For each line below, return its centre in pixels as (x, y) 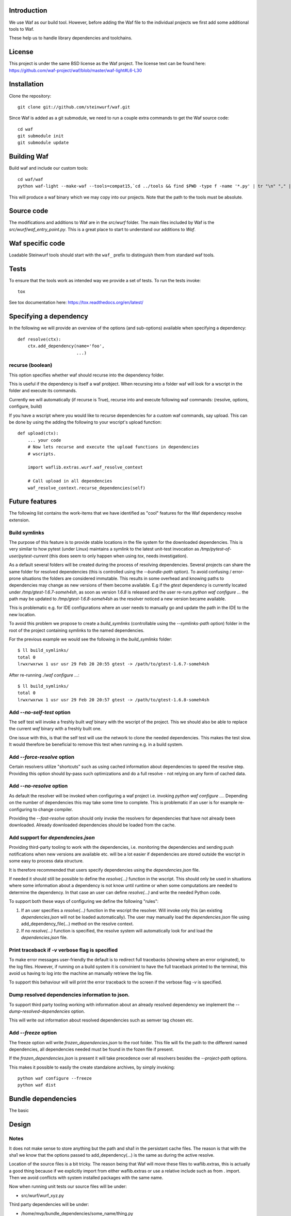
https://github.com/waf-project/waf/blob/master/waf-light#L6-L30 (75, 70)
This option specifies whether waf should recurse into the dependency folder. (87, 375)
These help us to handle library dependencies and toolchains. (71, 38)
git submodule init (41, 136)
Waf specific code (37, 243)
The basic (19, 1110)
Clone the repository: (30, 96)
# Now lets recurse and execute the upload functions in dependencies (113, 447)
